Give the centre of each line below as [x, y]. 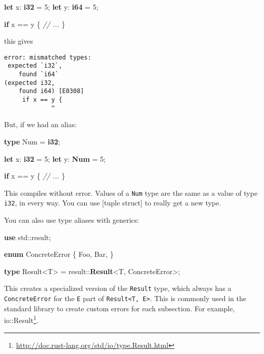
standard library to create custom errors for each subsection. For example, [120, 308]
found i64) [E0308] [51, 91]
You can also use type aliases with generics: [72, 220]
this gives [19, 41]
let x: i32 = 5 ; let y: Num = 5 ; [55, 158]
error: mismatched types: [48, 57]
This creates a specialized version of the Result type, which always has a [118, 288]
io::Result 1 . [21, 319]
